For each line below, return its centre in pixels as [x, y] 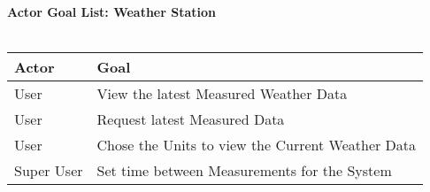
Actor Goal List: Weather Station [111, 12]
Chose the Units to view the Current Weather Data [257, 145]
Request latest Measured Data [191, 119]
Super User [49, 171]
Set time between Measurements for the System [244, 171]
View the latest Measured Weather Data [222, 94]
